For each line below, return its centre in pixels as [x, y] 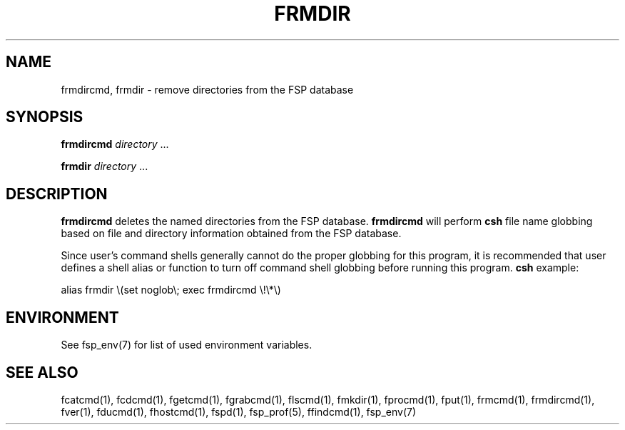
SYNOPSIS [45, 117]
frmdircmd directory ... [115, 144]
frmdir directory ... [105, 166]
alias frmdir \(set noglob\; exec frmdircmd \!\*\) [171, 290]
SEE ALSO [42, 372]
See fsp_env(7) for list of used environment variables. [187, 345]
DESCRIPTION [57, 194]
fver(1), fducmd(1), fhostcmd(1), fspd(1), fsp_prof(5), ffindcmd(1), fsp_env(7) [239, 411]
